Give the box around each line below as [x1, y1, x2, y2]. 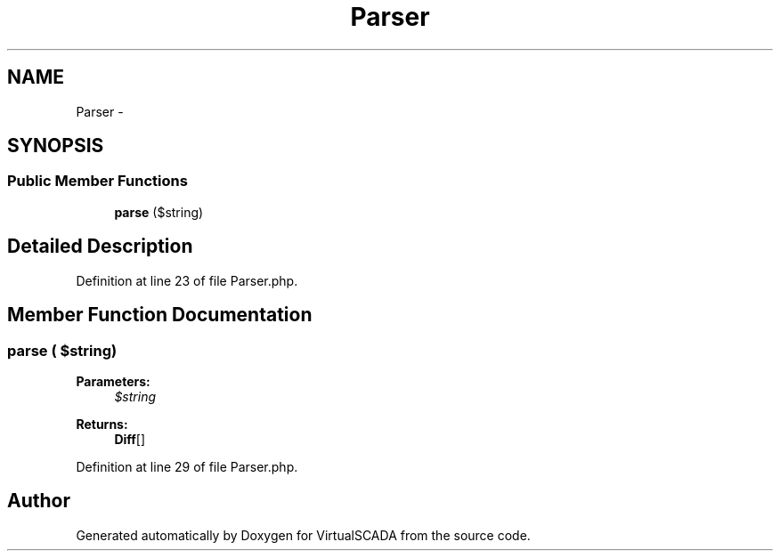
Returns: [76, 416, 128, 432]
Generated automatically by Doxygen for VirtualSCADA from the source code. [76, 527, 531, 543]
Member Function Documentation [7, 303, 313, 327]
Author [7, 489, 70, 513]
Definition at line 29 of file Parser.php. [76, 458, 298, 474]
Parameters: [76, 373, 150, 389]
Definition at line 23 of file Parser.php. [76, 272, 298, 288]
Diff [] [114, 431, 146, 447]
